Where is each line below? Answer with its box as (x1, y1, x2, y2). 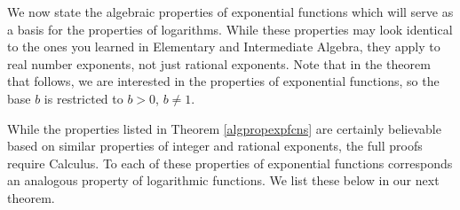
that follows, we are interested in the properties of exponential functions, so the (7, 72, 440, 90)
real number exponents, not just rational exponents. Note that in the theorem (7, 54, 431, 73)
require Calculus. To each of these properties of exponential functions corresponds (7, 153, 453, 172)
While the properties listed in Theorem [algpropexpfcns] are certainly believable (7, 119, 441, 137)
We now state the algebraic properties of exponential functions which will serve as (7, 3, 454, 20)
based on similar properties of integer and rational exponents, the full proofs (7, 136, 423, 155)
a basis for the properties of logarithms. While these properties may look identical (7, 19, 453, 38)
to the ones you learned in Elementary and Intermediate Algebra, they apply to (7, 37, 440, 56)
